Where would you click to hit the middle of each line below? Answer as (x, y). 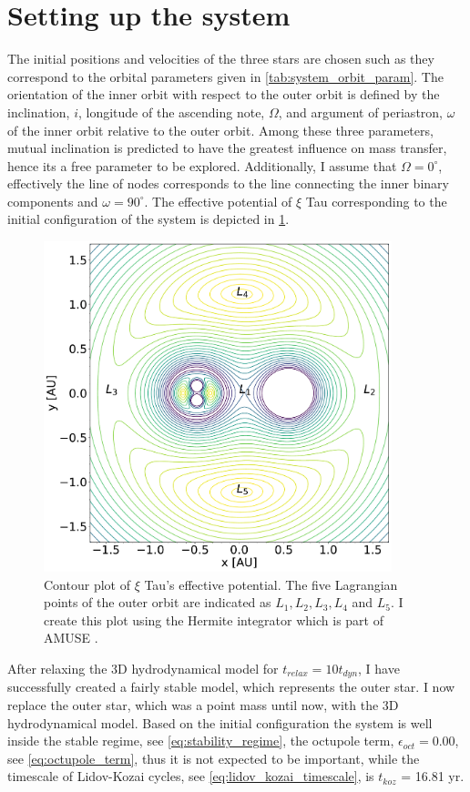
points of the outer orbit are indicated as (158, 602)
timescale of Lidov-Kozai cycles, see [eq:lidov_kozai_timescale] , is (191, 776)
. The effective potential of (218, 201)
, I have (379, 668)
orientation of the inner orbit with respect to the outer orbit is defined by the (224, 94)
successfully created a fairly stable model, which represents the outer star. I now (231, 687)
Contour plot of (87, 584)
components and (53, 201)
